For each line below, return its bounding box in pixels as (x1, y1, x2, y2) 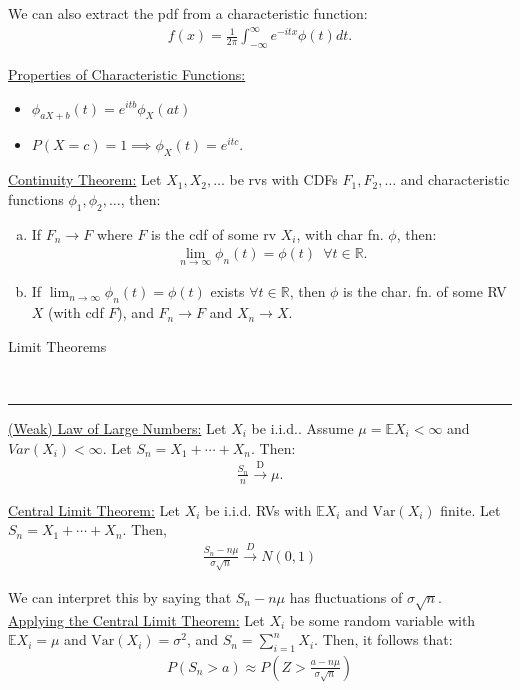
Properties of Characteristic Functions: (8, 63, 246, 84)
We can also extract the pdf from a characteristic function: (8, 3, 368, 23)
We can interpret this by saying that (8, 586, 232, 607)
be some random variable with (289, 609, 476, 630)
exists (210, 281, 245, 302)
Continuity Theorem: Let (8, 169, 162, 190)
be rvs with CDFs (229, 169, 338, 190)
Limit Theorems (8, 335, 107, 356)
